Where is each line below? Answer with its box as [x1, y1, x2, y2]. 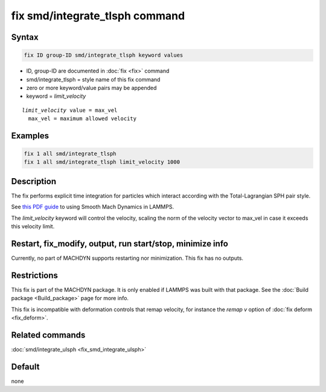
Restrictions [11, 270, 59, 280]
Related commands [11, 330, 86, 340]
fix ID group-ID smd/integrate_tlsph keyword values [24, 52, 184, 59]
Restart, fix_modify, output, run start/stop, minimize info [11, 239, 229, 249]
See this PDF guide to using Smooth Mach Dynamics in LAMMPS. [11, 203, 174, 211]
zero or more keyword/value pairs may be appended [26, 84, 157, 91]
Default [11, 361, 40, 371]
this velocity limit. [11, 223, 55, 230]
